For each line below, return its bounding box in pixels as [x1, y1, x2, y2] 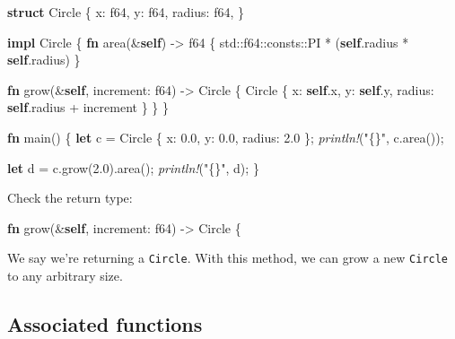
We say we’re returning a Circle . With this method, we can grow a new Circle [7, 248, 449, 267]
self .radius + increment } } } [7, 98, 170, 117]
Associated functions [7, 309, 203, 337]
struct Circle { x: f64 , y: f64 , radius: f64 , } [7, 3, 244, 21]
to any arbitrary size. [7, 266, 123, 284]
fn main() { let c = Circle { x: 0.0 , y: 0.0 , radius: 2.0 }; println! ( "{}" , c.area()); [7, 127, 444, 146]
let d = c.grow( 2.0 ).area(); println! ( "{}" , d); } [7, 158, 259, 177]
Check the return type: [7, 188, 133, 207]
